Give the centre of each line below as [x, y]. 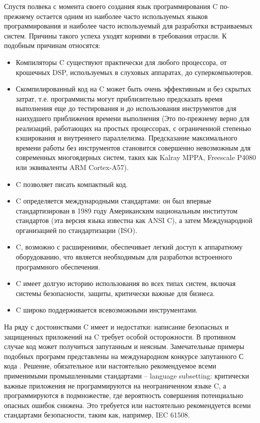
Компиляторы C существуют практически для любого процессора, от [121, 62]
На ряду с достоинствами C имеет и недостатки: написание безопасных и [116, 327]
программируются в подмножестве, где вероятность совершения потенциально [124, 395]
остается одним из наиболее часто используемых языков [122, 16]
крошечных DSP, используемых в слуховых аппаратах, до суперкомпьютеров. [134, 72]
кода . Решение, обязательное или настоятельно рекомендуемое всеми [110, 366]
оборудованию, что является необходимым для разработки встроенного [124, 257]
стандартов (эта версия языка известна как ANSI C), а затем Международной [134, 220]
